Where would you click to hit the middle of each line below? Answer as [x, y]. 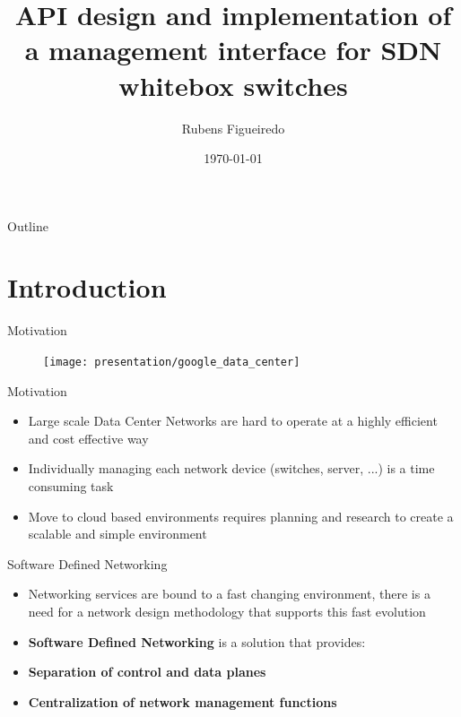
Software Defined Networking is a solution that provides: [197, 641]
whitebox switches [233, 85]
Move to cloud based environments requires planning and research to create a [241, 516]
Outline [28, 225]
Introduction [87, 287]
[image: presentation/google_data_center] [172, 362]
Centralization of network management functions [183, 701]
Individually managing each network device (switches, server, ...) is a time [231, 468]
